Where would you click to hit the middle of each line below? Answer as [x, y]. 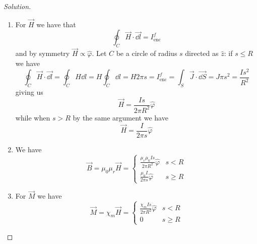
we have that [56, 24]
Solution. [17, 6]
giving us [29, 91]
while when [33, 117]
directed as [202, 53]
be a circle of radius [147, 53]
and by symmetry [43, 53]
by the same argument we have [120, 117]
